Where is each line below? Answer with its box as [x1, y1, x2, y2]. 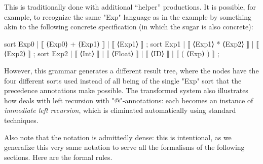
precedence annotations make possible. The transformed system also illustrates [4, 85, 248, 96]
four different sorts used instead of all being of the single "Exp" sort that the [4, 75, 242, 86]
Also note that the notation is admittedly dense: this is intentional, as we [4, 132, 232, 142]
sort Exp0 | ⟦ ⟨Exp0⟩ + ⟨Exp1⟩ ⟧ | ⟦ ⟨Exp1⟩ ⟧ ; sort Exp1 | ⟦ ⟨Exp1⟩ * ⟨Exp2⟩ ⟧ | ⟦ [4, 38, 259, 49]
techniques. [4, 114, 39, 125]
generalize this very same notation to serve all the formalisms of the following [4, 142, 245, 152]
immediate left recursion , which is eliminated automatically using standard [4, 105, 236, 115]
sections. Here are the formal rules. [4, 151, 112, 162]
